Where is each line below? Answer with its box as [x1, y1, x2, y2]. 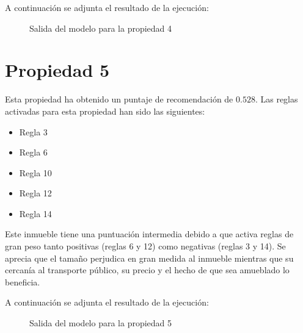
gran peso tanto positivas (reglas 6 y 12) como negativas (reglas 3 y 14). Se [5, 240, 286, 252]
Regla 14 [19, 207, 52, 220]
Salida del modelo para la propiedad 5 [29, 317, 172, 329]
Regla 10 [19, 166, 52, 179]
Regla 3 [19, 125, 48, 138]
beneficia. [5, 275, 40, 288]
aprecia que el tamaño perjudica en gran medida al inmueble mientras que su [5, 251, 294, 264]
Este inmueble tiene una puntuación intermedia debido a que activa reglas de [5, 227, 294, 240]
